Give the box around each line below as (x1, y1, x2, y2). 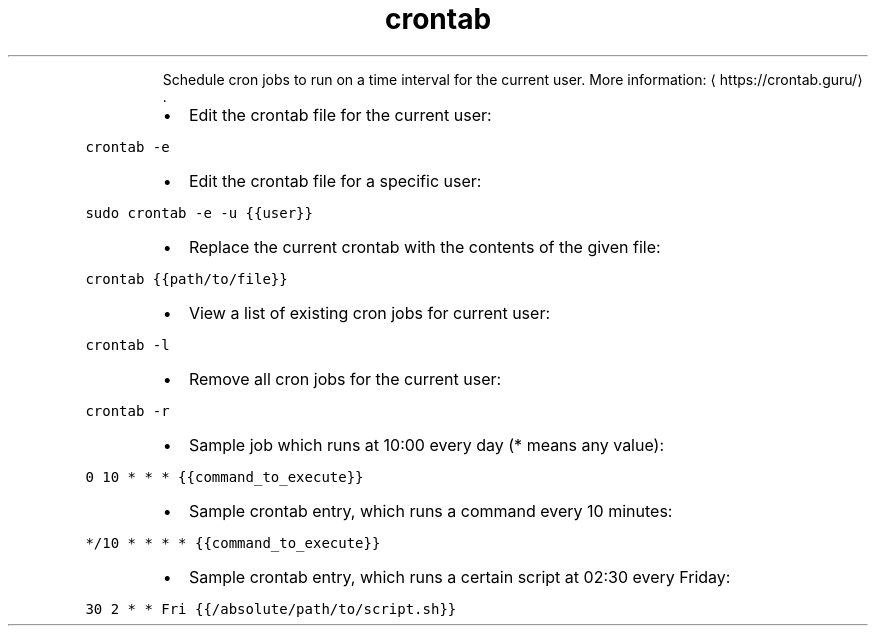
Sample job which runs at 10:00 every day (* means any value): (188, 434, 665, 455)
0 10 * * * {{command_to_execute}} (85, 468, 364, 485)
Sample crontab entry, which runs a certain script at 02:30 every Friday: (188, 566, 731, 587)
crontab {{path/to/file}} (85, 270, 288, 287)
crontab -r (85, 402, 170, 419)
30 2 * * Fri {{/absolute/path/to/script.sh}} (85, 600, 457, 617)
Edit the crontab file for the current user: (188, 104, 492, 125)
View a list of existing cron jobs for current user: (188, 302, 551, 323)
